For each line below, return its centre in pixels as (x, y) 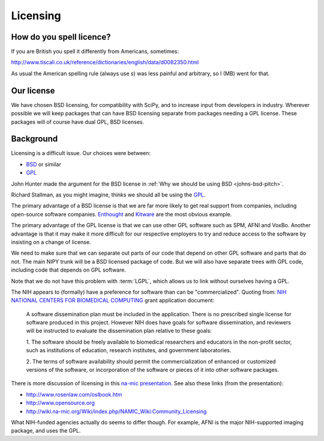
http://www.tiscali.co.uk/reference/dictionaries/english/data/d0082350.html (105, 62)
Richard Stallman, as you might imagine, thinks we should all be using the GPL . (108, 195)
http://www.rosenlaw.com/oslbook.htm (74, 394)
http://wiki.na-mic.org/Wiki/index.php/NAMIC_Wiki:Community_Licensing (116, 411)
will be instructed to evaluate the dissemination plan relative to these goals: (119, 331)
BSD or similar (43, 164)
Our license (33, 90)
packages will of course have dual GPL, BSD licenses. (78, 122)
